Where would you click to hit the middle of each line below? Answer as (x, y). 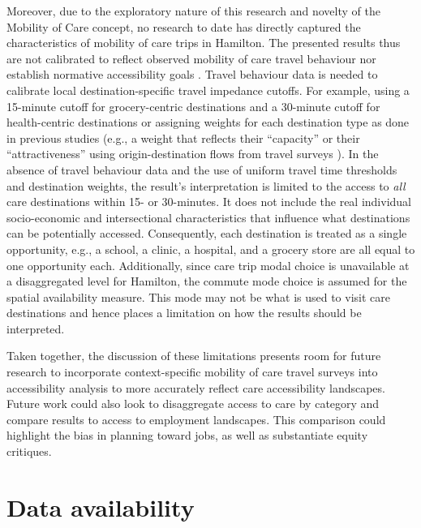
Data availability (101, 507)
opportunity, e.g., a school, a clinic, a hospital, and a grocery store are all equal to (211, 249)
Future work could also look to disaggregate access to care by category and (193, 404)
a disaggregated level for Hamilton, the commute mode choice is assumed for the (207, 281)
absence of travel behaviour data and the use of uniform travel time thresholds (202, 169)
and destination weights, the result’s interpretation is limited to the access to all (206, 185)
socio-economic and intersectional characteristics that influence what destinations (208, 217)
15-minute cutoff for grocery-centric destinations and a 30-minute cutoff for (193, 106)
